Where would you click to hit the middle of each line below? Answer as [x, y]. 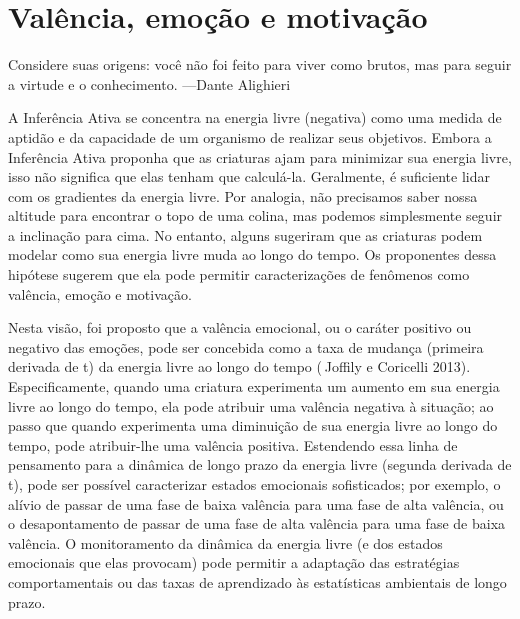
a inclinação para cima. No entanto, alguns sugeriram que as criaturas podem [245, 234]
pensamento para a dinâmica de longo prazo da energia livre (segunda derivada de [260, 464]
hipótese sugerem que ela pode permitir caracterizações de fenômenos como [239, 274]
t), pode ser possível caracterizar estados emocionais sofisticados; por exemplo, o [254, 484]
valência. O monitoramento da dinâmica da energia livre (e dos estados [225, 542]
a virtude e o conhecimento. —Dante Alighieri [149, 83]
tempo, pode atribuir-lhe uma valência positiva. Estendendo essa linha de [233, 444]
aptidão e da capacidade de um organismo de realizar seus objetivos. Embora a [250, 136]
